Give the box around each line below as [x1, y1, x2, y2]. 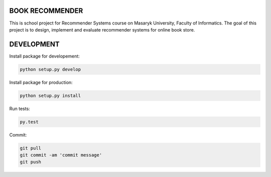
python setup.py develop [20, 66, 81, 72]
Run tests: [9, 105, 30, 111]
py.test [20, 119, 39, 124]
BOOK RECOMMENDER [9, 6, 83, 15]
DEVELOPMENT [9, 40, 60, 48]
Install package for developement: [9, 53, 80, 59]
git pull [20, 145, 42, 151]
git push [20, 159, 42, 165]
